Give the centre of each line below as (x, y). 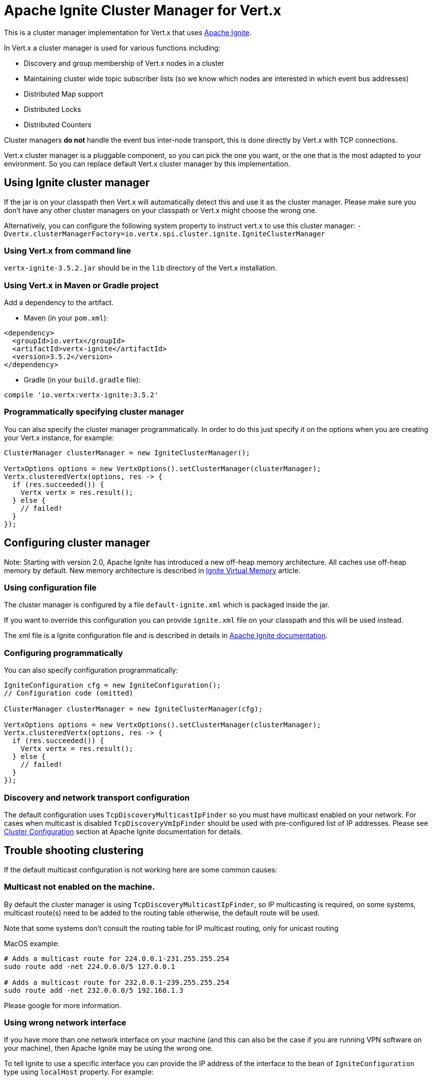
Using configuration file (50, 588)
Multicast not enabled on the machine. (80, 887)
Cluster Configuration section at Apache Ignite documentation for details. (123, 831)
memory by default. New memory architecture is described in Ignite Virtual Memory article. (152, 570)
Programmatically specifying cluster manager (94, 412)
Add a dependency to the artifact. (59, 303)
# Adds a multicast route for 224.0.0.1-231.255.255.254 (117, 958)
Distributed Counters (58, 124)
